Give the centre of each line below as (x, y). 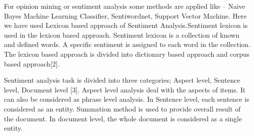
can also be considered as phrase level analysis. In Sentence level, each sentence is (127, 99)
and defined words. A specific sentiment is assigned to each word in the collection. (127, 44)
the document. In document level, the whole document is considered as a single (123, 118)
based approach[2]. (32, 63)
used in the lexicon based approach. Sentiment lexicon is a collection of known (122, 34)
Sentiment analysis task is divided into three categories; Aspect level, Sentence (122, 80)
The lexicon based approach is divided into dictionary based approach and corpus (127, 54)
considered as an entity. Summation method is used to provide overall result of (122, 108)
